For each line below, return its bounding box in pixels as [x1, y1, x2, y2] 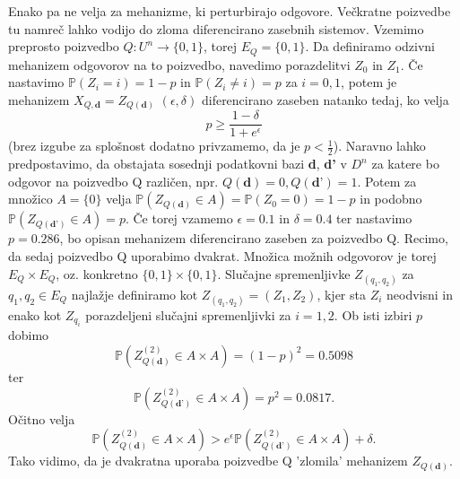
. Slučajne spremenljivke [217, 264, 351, 283]
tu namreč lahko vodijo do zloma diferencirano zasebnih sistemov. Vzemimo [8, 19, 424, 38]
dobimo [8, 326, 49, 344]
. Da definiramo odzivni [305, 37, 435, 56]
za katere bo [371, 154, 439, 173]
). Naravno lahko [333, 136, 426, 155]
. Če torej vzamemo [125, 209, 233, 228]
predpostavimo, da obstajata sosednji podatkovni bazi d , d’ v [8, 154, 347, 173]
